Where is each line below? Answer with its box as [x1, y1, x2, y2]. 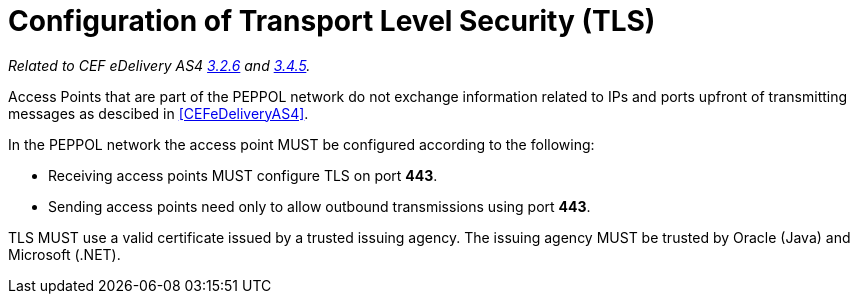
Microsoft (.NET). [8, 245, 121, 263]
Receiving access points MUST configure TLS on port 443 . [48, 166, 438, 184]
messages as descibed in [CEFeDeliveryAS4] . [8, 104, 309, 122]
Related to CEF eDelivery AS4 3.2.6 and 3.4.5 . [8, 56, 311, 74]
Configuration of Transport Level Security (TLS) [8, 4, 656, 38]
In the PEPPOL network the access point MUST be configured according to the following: [8, 135, 595, 153]
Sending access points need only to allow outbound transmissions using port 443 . [48, 197, 591, 215]
